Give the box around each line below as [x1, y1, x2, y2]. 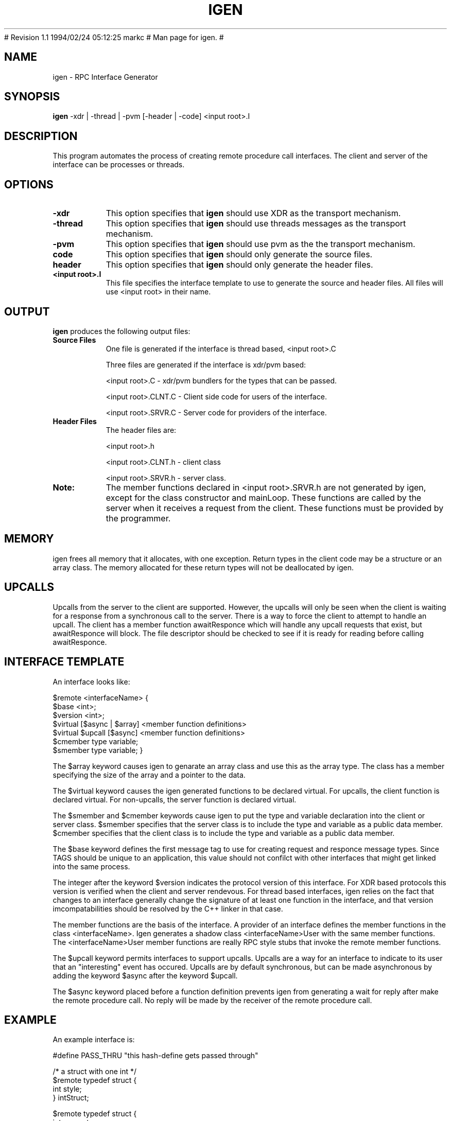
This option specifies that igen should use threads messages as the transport [106, 218, 406, 229]
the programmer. [106, 513, 171, 523]
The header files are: [106, 425, 177, 434]
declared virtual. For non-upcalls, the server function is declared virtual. [53, 795, 297, 804]
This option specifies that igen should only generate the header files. [106, 259, 373, 270]
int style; [53, 1084, 82, 1094]
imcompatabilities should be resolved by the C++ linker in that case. [53, 904, 283, 913]
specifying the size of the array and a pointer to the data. [53, 770, 246, 779]
